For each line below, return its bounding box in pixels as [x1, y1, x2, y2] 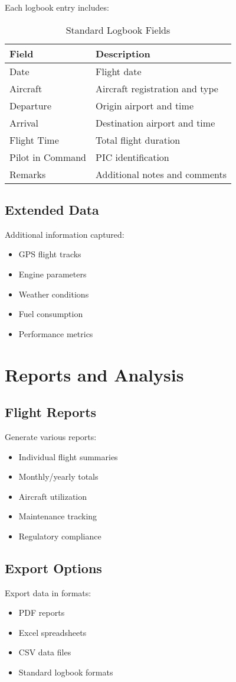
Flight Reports [5, 403, 97, 421]
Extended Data [5, 200, 99, 218]
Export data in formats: [5, 586, 91, 599]
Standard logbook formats [18, 666, 113, 678]
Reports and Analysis [5, 362, 184, 386]
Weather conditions [18, 287, 89, 300]
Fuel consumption [18, 308, 83, 320]
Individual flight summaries [18, 450, 118, 463]
